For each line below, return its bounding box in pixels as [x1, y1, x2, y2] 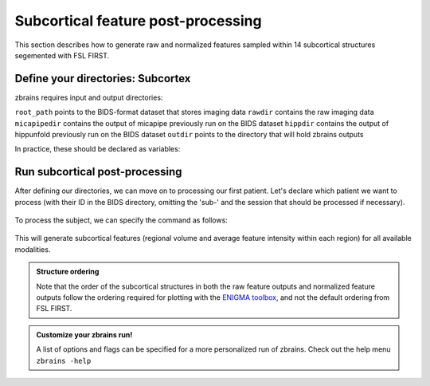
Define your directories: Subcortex [14, 72, 191, 85]
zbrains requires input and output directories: [14, 93, 163, 102]
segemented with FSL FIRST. [14, 50, 110, 60]
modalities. [14, 244, 51, 254]
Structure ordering [36, 267, 100, 277]
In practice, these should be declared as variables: [14, 144, 181, 154]
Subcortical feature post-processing [14, 12, 262, 30]
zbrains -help [36, 356, 92, 365]
